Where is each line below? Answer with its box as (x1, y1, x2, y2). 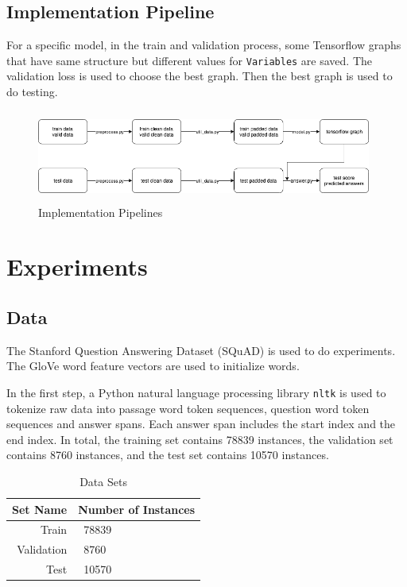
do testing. (6, 83, 58, 100)
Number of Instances (78, 500, 196, 517)
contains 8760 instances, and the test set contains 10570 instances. (6, 446, 329, 463)
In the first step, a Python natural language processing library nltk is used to (6, 384, 386, 400)
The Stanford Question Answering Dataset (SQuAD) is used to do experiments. (6, 342, 396, 358)
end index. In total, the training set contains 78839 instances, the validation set (6, 431, 393, 447)
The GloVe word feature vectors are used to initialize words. (6, 357, 300, 374)
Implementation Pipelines (38, 203, 163, 220)
